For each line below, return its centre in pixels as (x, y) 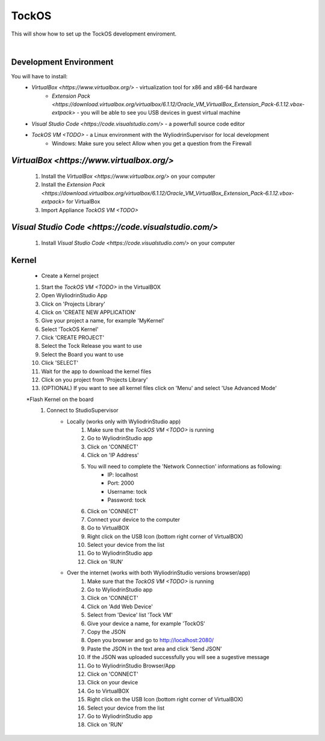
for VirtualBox (83, 201)
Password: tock (127, 500)
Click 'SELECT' (60, 363)
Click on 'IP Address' (113, 455)
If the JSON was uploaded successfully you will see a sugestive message (178, 657)
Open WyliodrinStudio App (74, 295)
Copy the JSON (107, 632)
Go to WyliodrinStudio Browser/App (132, 666)
